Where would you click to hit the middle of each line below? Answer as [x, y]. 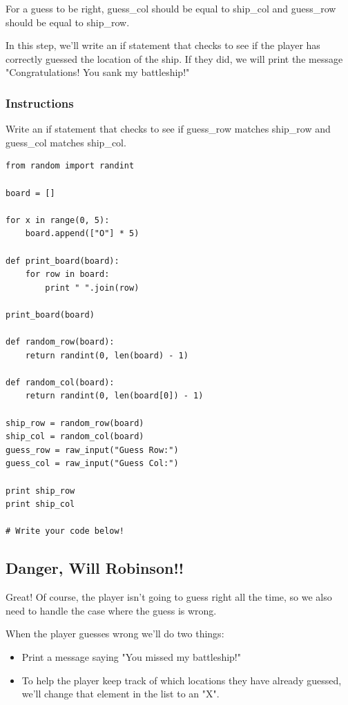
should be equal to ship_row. [68, 22]
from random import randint [70, 166]
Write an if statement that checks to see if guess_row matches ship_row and [168, 129]
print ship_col [40, 504]
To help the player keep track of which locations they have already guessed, [182, 680]
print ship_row [40, 491]
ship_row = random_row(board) [75, 423]
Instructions [40, 103]
